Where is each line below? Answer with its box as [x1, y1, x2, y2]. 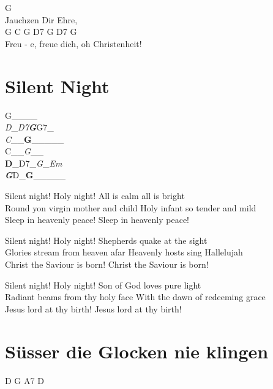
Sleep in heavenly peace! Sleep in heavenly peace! [5, 213, 189, 226]
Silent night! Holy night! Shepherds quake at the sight [5, 233, 208, 246]
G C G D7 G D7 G [5, 25, 77, 38]
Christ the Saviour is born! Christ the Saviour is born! [5, 258, 209, 271]
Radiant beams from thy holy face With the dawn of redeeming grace [5, 290, 266, 303]
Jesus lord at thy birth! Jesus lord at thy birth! [5, 302, 182, 315]
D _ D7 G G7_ [5, 121, 54, 134]
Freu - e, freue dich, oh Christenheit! [5, 37, 142, 50]
